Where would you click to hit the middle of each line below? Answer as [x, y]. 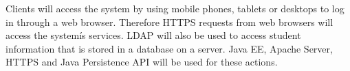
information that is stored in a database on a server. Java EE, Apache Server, [169, 48]
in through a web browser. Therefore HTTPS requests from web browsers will [169, 22]
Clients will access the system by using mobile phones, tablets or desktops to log [175, 8]
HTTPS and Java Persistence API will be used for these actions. [142, 62]
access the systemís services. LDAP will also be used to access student [153, 35]
